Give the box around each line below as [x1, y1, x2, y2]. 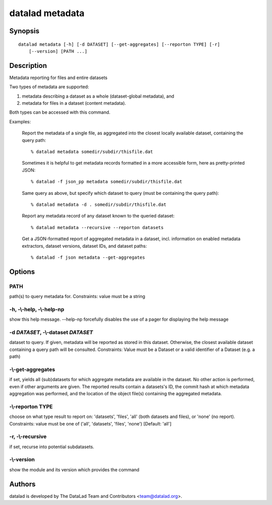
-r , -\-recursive [9, 433, 47, 440]
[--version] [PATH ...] [28, 48, 88, 54]
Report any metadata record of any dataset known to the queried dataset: [22, 213, 175, 219]
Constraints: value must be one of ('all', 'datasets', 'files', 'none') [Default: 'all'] [9, 420, 172, 426]
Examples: [9, 118, 31, 124]
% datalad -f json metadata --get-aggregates [31, 254, 146, 260]
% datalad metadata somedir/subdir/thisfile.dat [31, 149, 153, 155]
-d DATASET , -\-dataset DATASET [9, 329, 93, 336]
